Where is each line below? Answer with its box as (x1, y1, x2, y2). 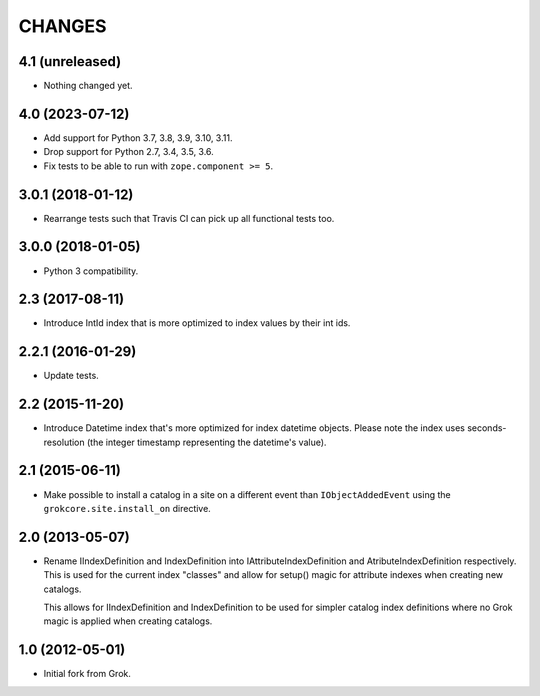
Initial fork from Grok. (43, 668, 132, 680)
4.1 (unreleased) (18, 53, 122, 70)
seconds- (466, 422, 507, 434)
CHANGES (18, 15, 107, 37)
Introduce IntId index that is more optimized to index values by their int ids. (43, 317, 351, 329)
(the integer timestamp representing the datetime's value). (86, 436, 327, 448)
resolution (43, 436, 85, 448)
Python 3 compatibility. (43, 265, 139, 277)
